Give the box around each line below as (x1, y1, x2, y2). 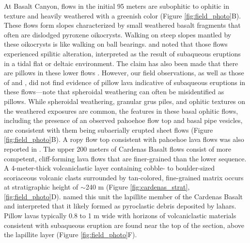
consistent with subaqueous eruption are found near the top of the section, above (4, 220, 244, 230)
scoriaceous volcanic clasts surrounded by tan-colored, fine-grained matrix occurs (4, 172, 244, 182)
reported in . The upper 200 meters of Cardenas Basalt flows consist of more (4, 143, 232, 154)
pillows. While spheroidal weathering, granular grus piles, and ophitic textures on (4, 96, 246, 106)
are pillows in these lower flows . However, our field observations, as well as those (4, 68, 244, 78)
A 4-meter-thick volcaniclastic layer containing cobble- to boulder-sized (4, 163, 215, 173)
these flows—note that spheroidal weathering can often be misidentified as (4, 87, 224, 97)
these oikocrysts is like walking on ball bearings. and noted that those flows (4, 39, 228, 49)
